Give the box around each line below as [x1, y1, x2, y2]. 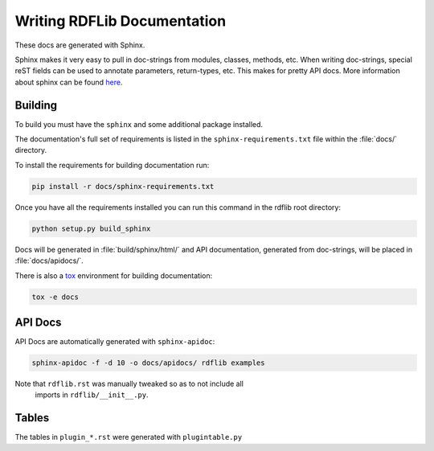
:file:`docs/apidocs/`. [14, 256, 84, 265]
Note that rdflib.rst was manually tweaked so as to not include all [14, 379, 244, 388]
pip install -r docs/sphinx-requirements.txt [31, 182, 215, 191]
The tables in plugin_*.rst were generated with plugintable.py [14, 433, 243, 442]
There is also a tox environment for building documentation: [14, 270, 213, 281]
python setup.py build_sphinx [31, 223, 151, 233]
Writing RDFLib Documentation [14, 12, 227, 30]
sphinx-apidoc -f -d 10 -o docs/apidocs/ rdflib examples [31, 358, 265, 367]
